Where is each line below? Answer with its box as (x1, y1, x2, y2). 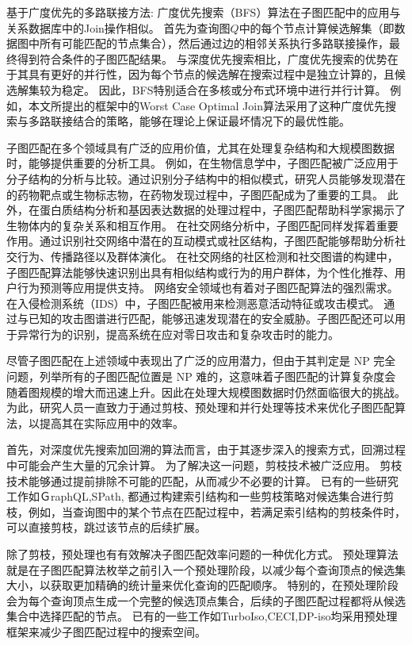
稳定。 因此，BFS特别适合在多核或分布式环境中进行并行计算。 (61, 81, 387, 98)
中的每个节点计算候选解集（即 (238, 19, 395, 36)
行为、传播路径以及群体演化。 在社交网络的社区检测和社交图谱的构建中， (17, 248, 399, 264)
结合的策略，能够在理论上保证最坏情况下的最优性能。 (72, 113, 350, 129)
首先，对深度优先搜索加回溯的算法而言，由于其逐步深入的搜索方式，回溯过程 (6, 441, 406, 458)
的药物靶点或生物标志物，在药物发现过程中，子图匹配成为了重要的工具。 (6, 186, 383, 202)
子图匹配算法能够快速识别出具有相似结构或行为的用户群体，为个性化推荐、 (6, 263, 395, 280)
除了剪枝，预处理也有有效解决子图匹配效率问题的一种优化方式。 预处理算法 (6, 546, 399, 562)
